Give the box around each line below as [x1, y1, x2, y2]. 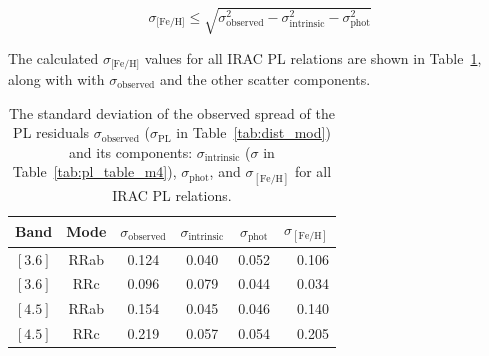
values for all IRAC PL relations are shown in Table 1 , [144, 47, 482, 68]
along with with [8, 69, 105, 89]
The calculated [8, 47, 99, 68]
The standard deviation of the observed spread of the [9, 102, 335, 123]
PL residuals [13, 122, 90, 143]
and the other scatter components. [159, 69, 371, 89]
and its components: [69, 141, 193, 162]
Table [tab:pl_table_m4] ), [12, 161, 177, 182]
